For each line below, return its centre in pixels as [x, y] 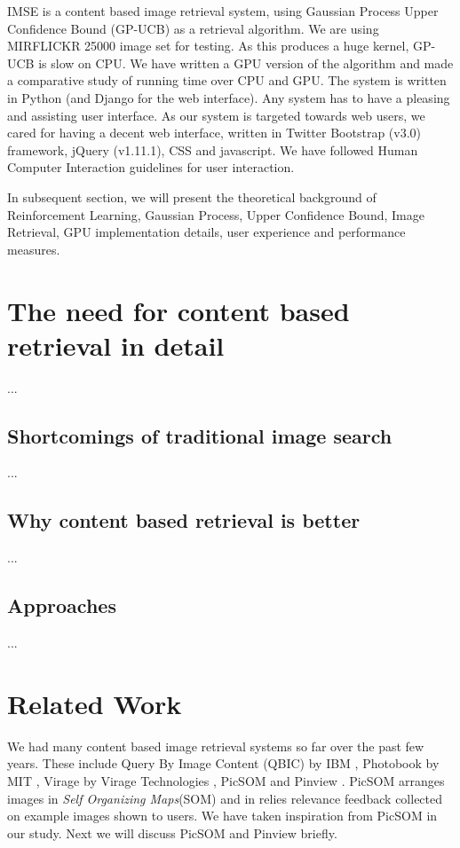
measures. [34, 249]
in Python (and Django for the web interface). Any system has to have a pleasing [229, 97]
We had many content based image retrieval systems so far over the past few [216, 746]
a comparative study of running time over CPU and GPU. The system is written [227, 80]
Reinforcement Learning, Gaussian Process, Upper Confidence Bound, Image [216, 214]
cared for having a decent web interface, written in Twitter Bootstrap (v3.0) [214, 133]
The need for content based [178, 310]
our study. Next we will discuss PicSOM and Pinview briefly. [172, 832]
